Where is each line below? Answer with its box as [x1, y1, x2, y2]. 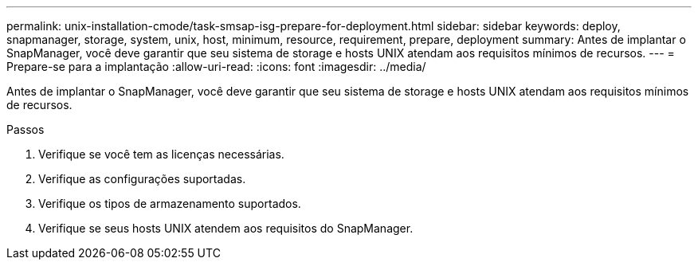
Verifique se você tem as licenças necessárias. [38, 147, 284, 161]
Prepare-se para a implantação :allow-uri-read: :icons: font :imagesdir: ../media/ [6, 60, 426, 73]
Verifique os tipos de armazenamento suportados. [38, 197, 301, 210]
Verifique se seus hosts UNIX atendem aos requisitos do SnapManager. [38, 221, 414, 235]
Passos [6, 123, 45, 136]
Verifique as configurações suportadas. [38, 172, 246, 186]
